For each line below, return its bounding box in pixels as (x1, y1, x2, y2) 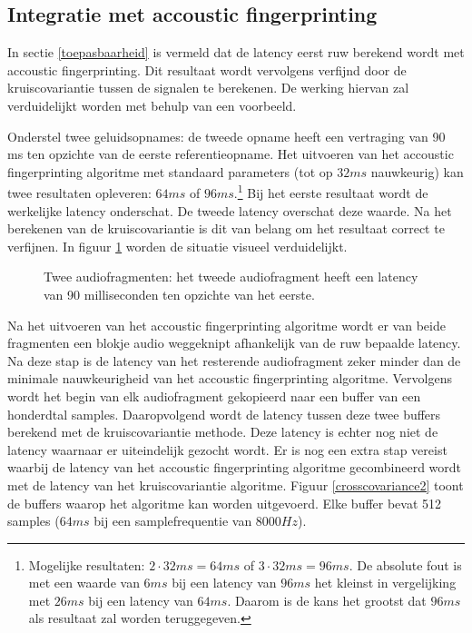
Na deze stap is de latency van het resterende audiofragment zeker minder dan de (7, 351, 461, 370)
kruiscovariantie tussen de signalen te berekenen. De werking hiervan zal (7, 78, 409, 97)
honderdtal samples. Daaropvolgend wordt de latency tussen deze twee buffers (7, 404, 441, 423)
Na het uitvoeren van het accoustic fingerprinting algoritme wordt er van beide (7, 315, 446, 334)
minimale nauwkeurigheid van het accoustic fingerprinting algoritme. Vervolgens (7, 369, 452, 388)
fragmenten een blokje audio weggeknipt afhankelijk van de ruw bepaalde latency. (7, 333, 461, 352)
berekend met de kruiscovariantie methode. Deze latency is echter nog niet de (7, 422, 438, 441)
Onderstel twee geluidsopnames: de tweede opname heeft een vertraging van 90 (7, 126, 446, 145)
